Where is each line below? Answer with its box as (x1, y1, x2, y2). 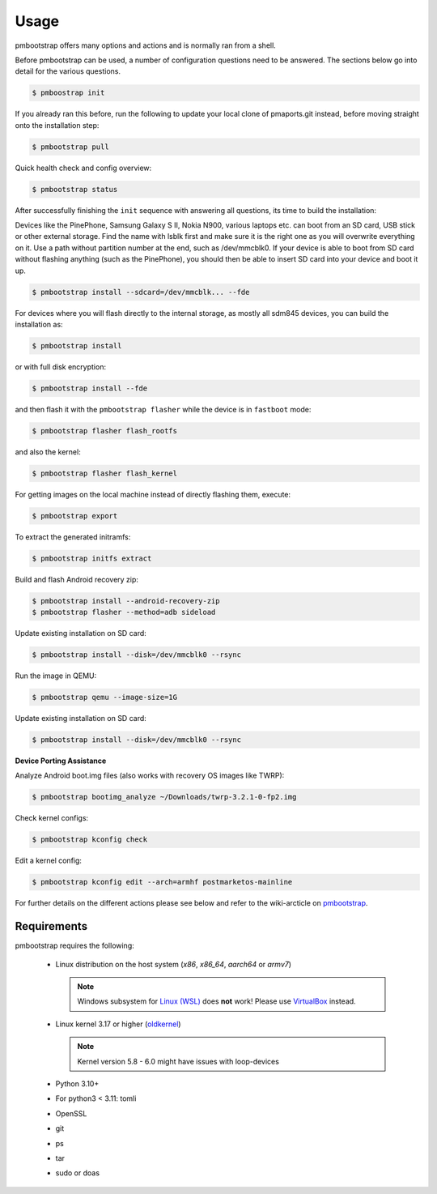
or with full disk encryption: (15, 361, 107, 372)
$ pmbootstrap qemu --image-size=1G (32, 693, 178, 702)
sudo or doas (55, 1168, 100, 1178)
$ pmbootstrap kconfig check (32, 835, 148, 844)
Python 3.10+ (55, 1078, 100, 1089)
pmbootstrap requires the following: (15, 940, 135, 951)
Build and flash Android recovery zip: (15, 574, 139, 584)
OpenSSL (55, 1108, 87, 1118)
